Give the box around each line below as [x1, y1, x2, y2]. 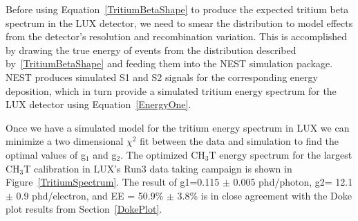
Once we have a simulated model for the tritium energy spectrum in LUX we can [6, 120, 350, 134]
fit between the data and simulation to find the [140, 134, 339, 148]
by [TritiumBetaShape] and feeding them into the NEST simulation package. [6, 56, 333, 71]
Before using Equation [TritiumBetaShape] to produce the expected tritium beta [6, 2, 349, 16]
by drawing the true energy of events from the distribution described [6, 42, 296, 57]
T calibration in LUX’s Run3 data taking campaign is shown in [23, 161, 292, 175]
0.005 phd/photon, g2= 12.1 [233, 175, 353, 189]
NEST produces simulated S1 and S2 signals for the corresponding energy [6, 69, 318, 84]
